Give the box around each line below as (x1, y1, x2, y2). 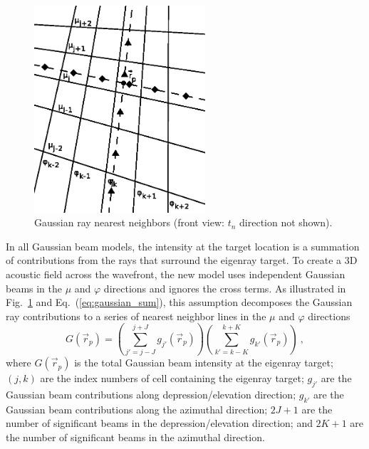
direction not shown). (239, 215, 333, 230)
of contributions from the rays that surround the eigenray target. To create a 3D (6, 253, 358, 268)
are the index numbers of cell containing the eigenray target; (40, 371, 304, 386)
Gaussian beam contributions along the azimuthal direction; (6, 401, 268, 416)
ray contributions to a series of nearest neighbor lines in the (6, 308, 266, 323)
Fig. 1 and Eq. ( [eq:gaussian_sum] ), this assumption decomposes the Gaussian (6, 295, 353, 310)
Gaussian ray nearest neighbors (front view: (34, 215, 224, 230)
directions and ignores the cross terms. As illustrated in (103, 280, 346, 295)
